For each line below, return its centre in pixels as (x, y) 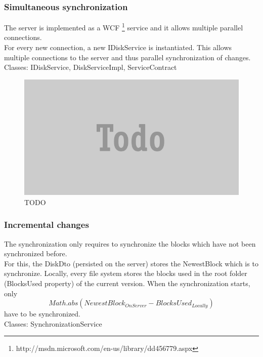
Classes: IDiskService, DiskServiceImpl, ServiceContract (91, 67)
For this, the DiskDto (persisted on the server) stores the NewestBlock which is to (131, 263)
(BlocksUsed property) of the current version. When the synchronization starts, (127, 283)
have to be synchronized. (42, 314)
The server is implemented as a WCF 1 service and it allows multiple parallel (124, 27)
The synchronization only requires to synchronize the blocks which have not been (130, 243)
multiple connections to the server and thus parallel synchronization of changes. (127, 57)
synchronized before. (36, 253)
